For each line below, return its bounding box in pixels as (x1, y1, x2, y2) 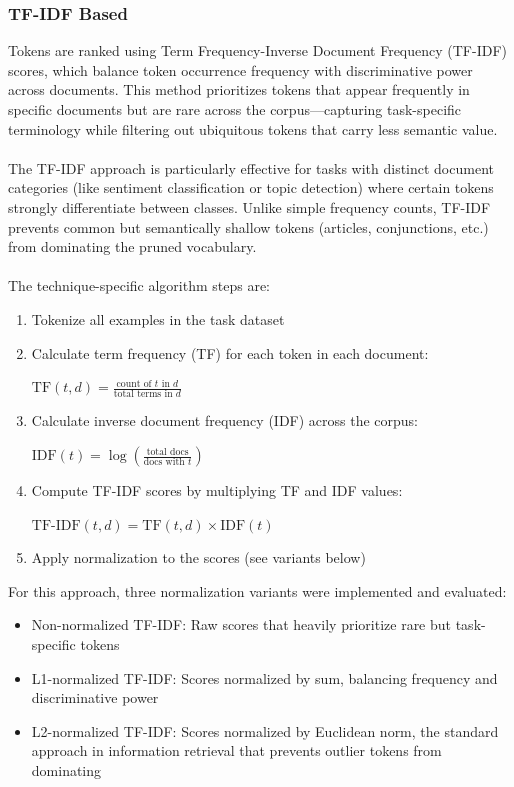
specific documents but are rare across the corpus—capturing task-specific (8, 99, 462, 119)
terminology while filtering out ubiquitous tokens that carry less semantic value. (8, 118, 498, 139)
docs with (143, 457, 185, 468)
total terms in (113, 389, 173, 400)
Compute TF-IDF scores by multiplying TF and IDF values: (31, 480, 403, 501)
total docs (146, 446, 189, 457)
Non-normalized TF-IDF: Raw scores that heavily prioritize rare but (31, 614, 452, 635)
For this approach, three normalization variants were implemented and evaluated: (8, 580, 507, 601)
